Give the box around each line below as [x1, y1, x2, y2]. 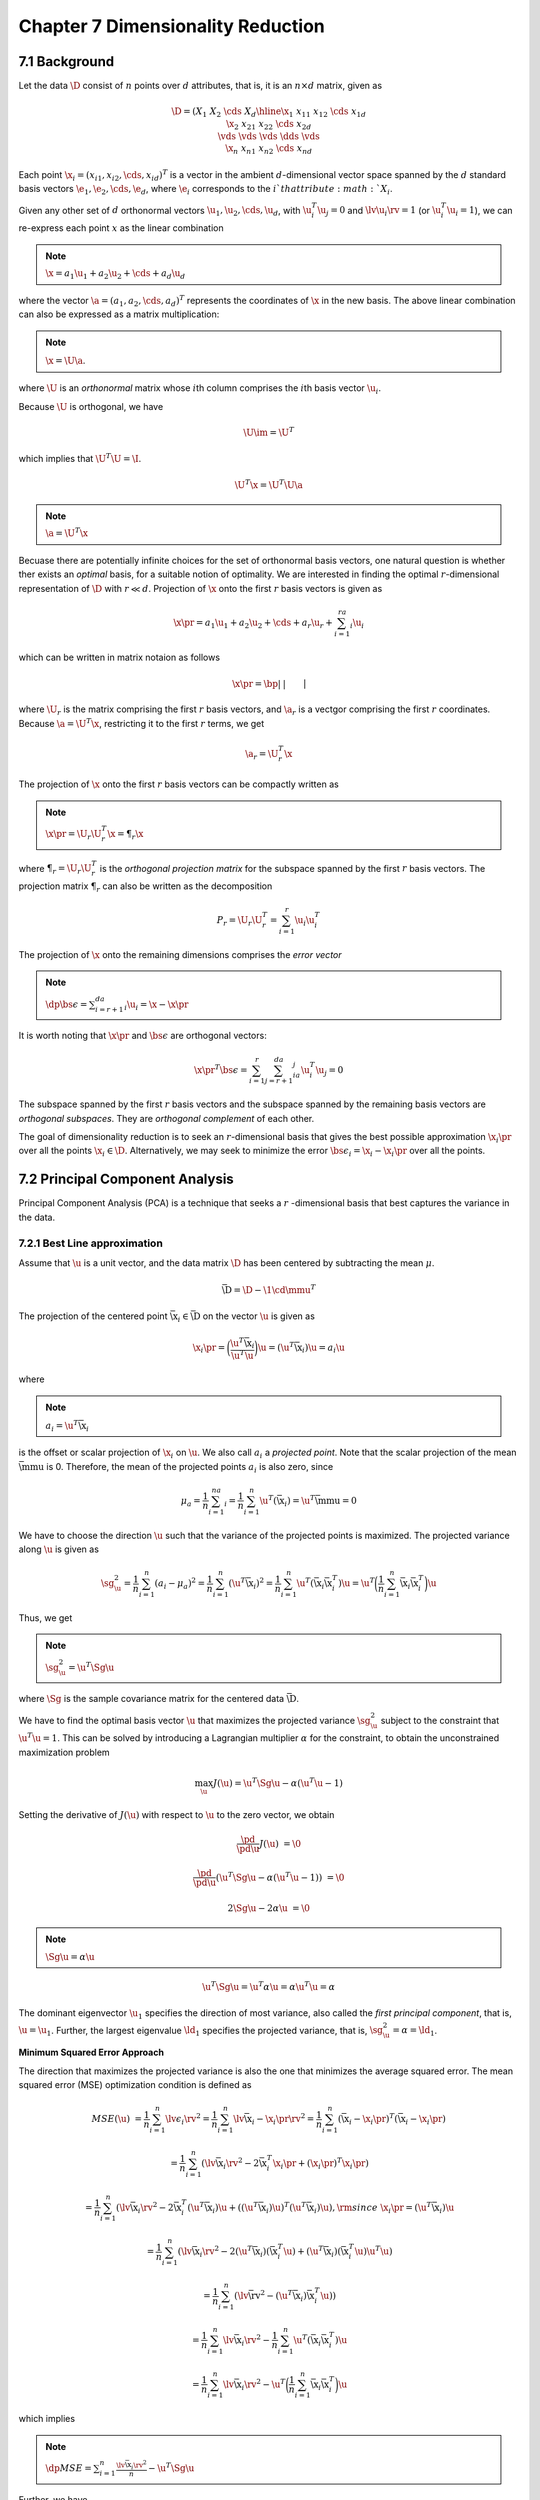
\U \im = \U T [243, 425, 295, 438]
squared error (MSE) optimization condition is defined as [18, 2079, 252, 2091]
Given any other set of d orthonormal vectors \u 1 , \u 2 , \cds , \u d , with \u [18, 204, 312, 219]
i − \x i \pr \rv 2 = [251, 2111, 315, 2127]
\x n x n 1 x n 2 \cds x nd [225, 143, 313, 157]
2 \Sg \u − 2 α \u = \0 [227, 1902, 310, 1914]
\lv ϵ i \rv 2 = [165, 2111, 210, 2127]
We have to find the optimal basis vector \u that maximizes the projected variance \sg [18, 1714, 371, 1726]
